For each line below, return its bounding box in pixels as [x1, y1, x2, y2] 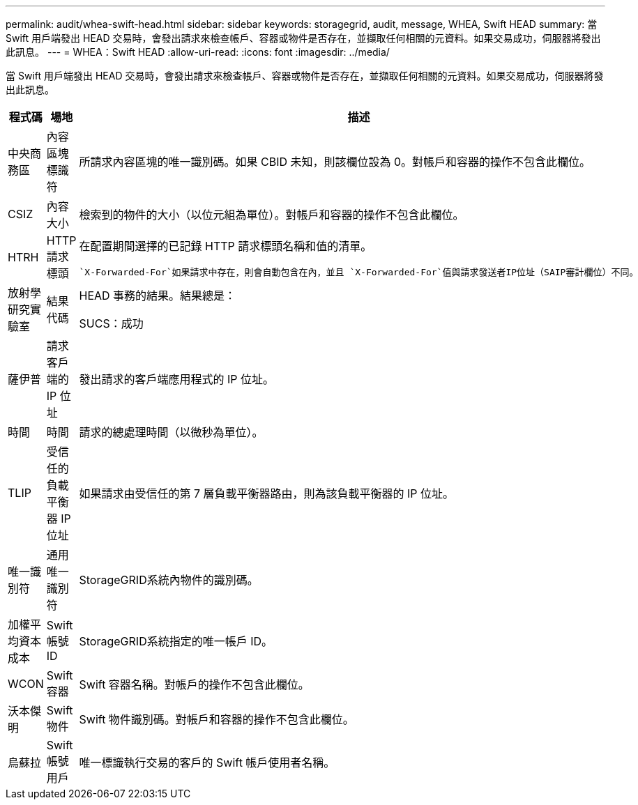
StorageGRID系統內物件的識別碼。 [79, 573, 259, 587]
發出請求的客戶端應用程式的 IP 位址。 [79, 372, 275, 386]
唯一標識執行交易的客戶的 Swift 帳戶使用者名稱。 [79, 756, 335, 769]
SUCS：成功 [79, 316, 144, 330]
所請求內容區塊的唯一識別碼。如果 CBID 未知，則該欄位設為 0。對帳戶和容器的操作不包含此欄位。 [79, 155, 591, 169]
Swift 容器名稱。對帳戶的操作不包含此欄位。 [79, 677, 310, 691]
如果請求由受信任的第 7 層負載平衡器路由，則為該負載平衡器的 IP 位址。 [79, 486, 455, 500]
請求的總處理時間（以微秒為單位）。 [79, 425, 264, 439]
